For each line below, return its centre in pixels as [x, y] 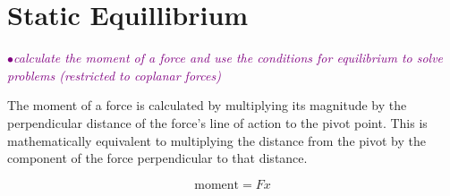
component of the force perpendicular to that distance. [157, 158]
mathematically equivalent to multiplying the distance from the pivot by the [217, 140]
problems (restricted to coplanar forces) [114, 75]
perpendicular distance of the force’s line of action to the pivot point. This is [217, 122]
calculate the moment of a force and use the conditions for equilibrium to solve [229, 58]
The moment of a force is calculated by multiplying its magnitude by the [207, 105]
